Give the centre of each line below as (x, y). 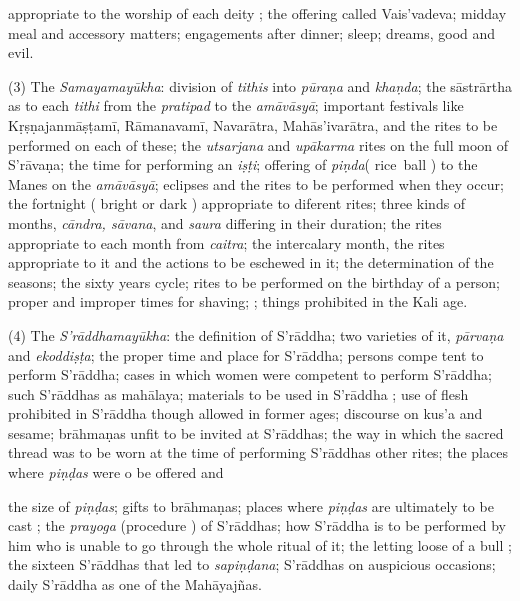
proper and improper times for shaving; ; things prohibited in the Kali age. (238, 301)
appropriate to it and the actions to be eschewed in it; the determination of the (251, 262)
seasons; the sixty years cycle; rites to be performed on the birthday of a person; (254, 281)
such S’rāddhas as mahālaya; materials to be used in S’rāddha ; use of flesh (238, 393)
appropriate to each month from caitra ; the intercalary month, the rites (226, 242)
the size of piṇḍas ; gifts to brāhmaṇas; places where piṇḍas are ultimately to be (251, 505)
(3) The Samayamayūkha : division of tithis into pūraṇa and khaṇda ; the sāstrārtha (260, 85)
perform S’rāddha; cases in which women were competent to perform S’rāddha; (250, 374)
